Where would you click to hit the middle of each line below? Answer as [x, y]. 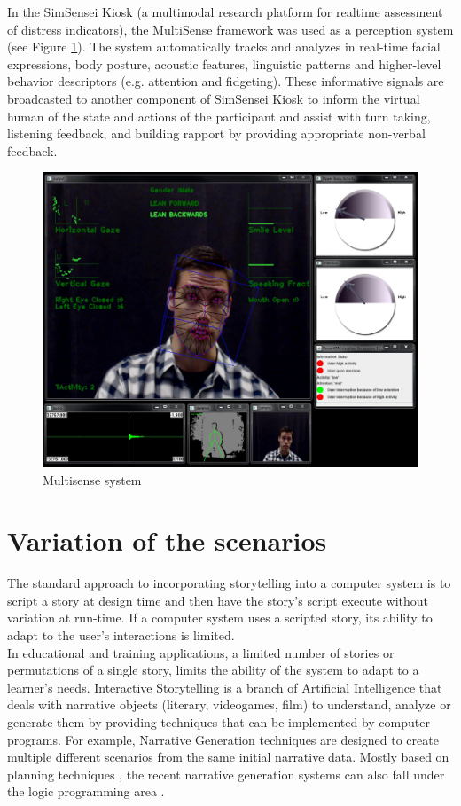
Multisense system [92, 479]
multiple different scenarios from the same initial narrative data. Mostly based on [228, 757]
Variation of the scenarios [167, 540]
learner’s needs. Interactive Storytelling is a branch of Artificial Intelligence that [225, 687]
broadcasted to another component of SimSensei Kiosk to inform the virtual [214, 98]
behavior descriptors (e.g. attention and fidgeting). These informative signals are [226, 81]
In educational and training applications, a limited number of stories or [201, 652]
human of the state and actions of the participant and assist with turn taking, [219, 116]
